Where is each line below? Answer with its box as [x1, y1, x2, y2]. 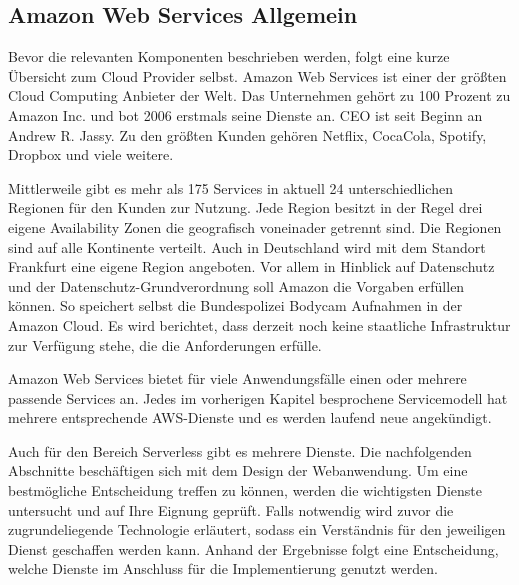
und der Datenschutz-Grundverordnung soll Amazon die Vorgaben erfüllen [8, 275, 465, 296]
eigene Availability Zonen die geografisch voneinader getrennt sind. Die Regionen [8, 216, 502, 237]
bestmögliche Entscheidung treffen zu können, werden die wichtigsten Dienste [8, 480, 483, 501]
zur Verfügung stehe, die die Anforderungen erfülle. [8, 334, 322, 355]
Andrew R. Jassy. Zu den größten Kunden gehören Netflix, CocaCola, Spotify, [8, 124, 487, 145]
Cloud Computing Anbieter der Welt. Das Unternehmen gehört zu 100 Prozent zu [8, 85, 511, 106]
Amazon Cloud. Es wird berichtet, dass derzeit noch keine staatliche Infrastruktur [8, 314, 511, 335]
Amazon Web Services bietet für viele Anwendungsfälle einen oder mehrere [8, 368, 467, 389]
